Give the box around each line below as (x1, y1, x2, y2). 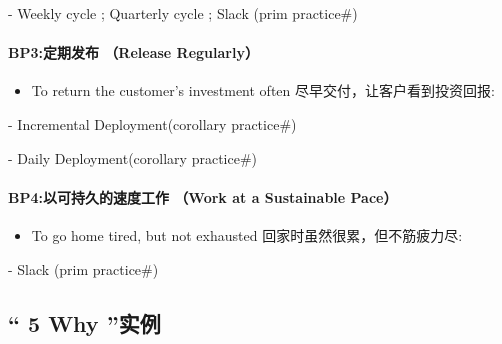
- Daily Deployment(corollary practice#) (8, 147, 258, 168)
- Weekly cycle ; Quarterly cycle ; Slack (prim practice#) (8, 3, 358, 23)
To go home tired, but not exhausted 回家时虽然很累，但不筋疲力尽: (31, 224, 463, 245)
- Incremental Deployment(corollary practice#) (8, 113, 297, 134)
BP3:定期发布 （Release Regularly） (8, 42, 259, 63)
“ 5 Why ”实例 (8, 307, 161, 338)
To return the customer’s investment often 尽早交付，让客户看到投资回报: (31, 80, 495, 101)
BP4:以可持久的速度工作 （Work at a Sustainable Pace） (8, 186, 398, 207)
